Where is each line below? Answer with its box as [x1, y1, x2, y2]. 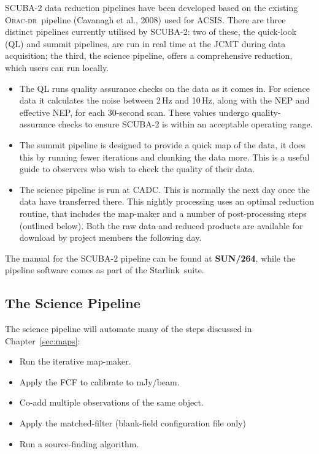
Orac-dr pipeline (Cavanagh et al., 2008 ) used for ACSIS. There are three [5, 13, 286, 26]
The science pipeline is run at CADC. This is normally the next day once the [19, 183, 310, 195]
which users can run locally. [5, 61, 109, 74]
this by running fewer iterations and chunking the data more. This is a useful [19, 150, 310, 163]
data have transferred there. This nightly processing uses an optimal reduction [19, 195, 315, 208]
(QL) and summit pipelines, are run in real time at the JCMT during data [5, 37, 286, 50]
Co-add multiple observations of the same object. [19, 396, 204, 409]
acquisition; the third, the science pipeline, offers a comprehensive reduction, [5, 49, 293, 62]
